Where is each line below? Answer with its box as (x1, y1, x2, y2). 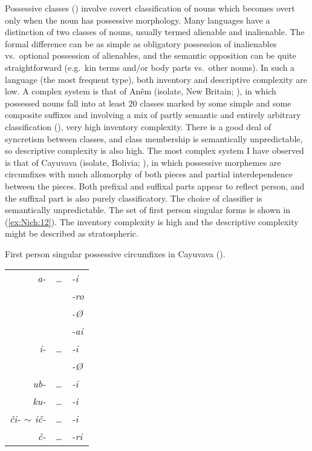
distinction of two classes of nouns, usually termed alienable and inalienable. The (5, 25, 305, 38)
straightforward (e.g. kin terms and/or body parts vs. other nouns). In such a (5, 61, 295, 73)
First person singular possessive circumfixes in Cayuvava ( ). (5, 247, 226, 260)
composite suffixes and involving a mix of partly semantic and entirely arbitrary (5, 108, 301, 121)
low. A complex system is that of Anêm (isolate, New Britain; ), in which (5, 85, 276, 97)
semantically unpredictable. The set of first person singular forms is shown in (5, 203, 291, 216)
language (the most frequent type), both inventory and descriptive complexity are (5, 73, 308, 85)
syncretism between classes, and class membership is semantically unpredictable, (5, 132, 303, 145)
